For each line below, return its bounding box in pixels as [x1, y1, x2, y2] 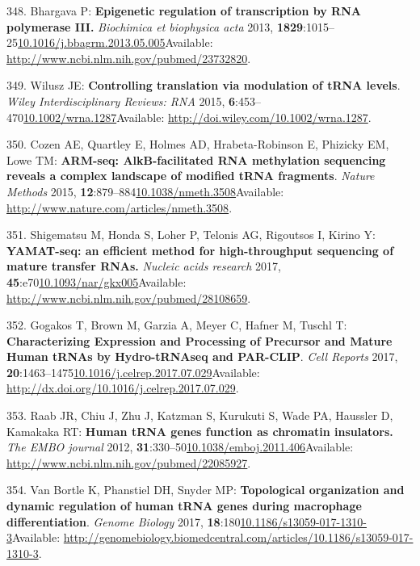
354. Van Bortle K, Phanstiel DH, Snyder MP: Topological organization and [6, 481, 405, 498]
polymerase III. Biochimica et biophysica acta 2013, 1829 [6, 18, 304, 35]
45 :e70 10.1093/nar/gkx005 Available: [6, 273, 187, 290]
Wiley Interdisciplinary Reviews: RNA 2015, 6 [6, 92, 236, 109]
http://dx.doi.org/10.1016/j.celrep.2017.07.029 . [6, 379, 239, 396]
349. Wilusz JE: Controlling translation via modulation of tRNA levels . [6, 77, 401, 94]
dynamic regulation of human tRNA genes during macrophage [6, 497, 362, 514]
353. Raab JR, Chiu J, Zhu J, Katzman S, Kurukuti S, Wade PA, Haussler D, [6, 407, 393, 424]
